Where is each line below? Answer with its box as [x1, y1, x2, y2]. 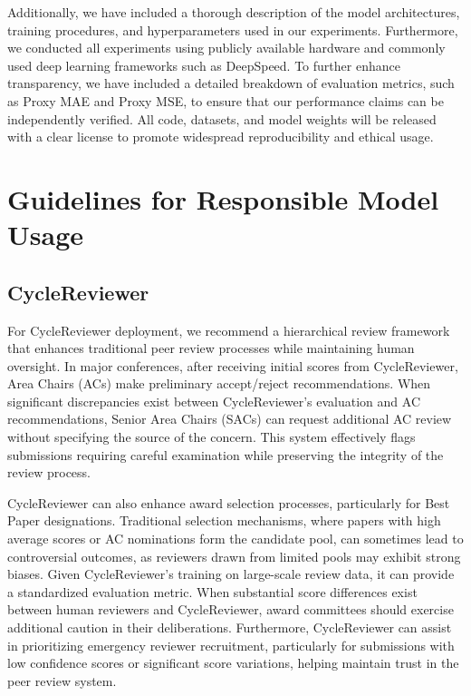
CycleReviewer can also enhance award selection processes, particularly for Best [7, 493, 450, 512]
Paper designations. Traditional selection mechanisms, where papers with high [7, 511, 441, 530]
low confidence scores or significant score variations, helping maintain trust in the [7, 653, 459, 672]
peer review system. [7, 671, 117, 690]
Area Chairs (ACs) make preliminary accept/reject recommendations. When [7, 374, 431, 393]
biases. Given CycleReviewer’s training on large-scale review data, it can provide [7, 564, 455, 583]
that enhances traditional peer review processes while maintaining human [7, 338, 415, 358]
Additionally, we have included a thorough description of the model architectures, [7, 3, 460, 21]
